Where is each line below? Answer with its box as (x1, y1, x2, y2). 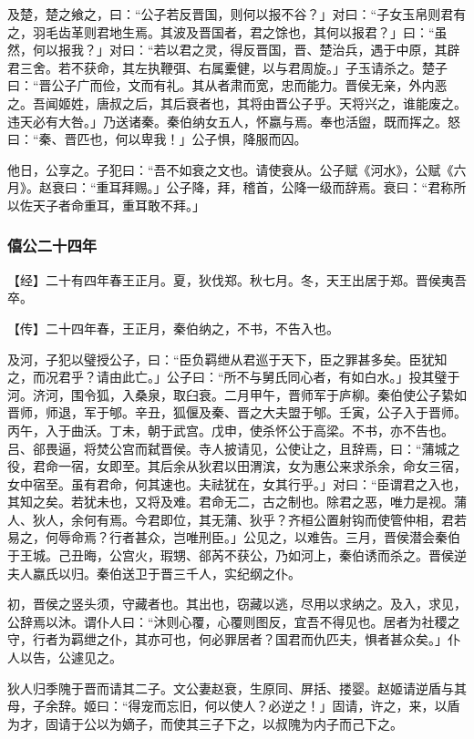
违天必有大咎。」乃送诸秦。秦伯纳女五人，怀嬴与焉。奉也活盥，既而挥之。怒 (7, 111, 460, 130)
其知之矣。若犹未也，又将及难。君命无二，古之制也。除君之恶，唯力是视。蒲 (7, 492, 467, 511)
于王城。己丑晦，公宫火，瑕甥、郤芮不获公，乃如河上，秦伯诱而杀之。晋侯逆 (7, 546, 467, 565)
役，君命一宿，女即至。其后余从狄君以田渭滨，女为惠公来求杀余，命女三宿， (7, 457, 467, 476)
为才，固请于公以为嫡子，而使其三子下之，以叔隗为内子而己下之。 (7, 713, 403, 733)
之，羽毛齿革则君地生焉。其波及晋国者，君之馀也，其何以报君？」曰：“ (7, 22, 435, 41)
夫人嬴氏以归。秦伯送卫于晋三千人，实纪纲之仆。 (7, 563, 301, 582)
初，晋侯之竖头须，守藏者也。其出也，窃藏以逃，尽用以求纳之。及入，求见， (7, 594, 467, 613)
